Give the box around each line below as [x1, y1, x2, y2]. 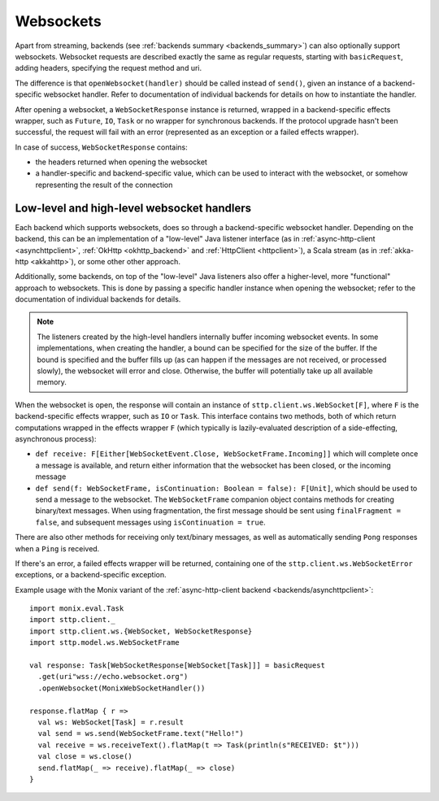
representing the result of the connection [35, 180, 173, 189]
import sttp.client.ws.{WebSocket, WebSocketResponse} [29, 626, 253, 636]
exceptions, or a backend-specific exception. [15, 570, 167, 580]
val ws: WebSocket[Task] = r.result [37, 717, 185, 727]
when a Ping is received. [15, 543, 100, 553]
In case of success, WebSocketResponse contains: [15, 142, 189, 152]
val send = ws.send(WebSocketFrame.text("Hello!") [37, 729, 244, 738]
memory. [37, 377, 67, 387]
